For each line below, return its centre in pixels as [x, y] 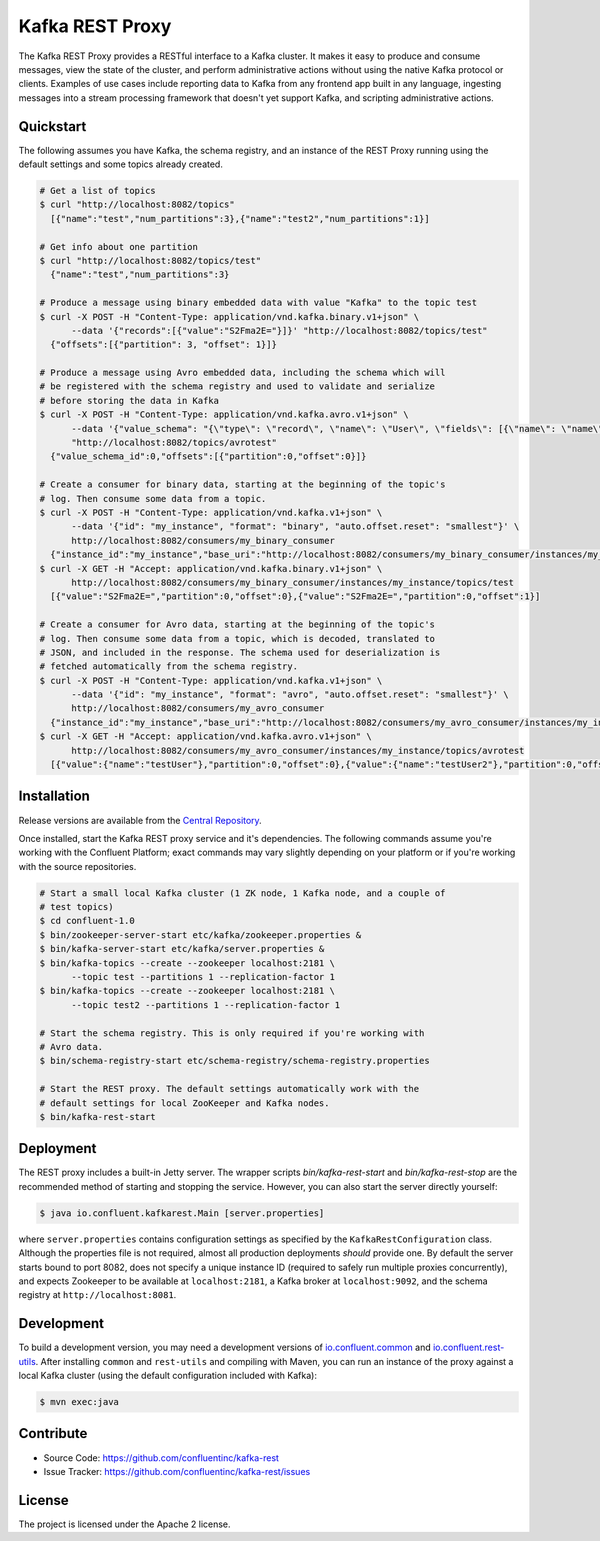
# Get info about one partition [119, 246]
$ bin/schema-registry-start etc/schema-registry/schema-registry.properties [234, 1061]
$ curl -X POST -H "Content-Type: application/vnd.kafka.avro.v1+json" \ [224, 414]
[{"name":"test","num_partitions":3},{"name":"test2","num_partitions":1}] [240, 218]
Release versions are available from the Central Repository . [140, 820]
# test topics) [76, 907]
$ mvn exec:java [79, 1402]
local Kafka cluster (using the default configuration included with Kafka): [167, 1376]
